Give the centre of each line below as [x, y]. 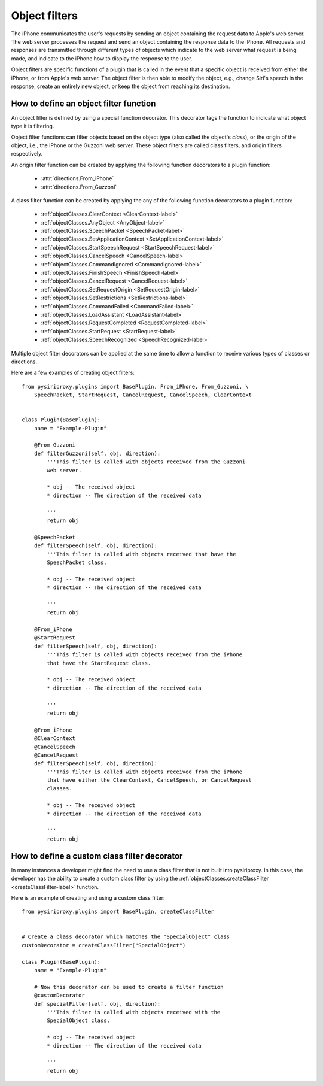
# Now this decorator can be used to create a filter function [129, 987]
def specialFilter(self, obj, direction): [97, 1004]
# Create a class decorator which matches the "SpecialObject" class [126, 937]
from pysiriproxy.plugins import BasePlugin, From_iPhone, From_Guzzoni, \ [135, 386]
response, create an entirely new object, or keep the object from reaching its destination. [121, 86]
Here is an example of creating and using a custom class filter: [88, 897]
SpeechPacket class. [77, 562]
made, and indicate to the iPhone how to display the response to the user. [102, 58]
